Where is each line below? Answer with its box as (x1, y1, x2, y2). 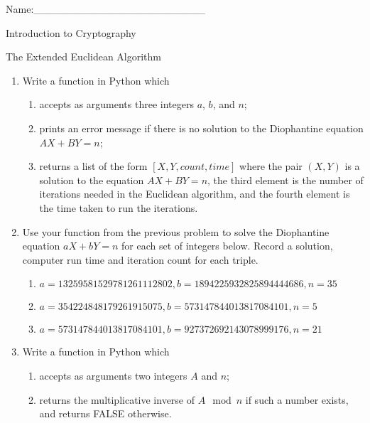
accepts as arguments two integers (39, 368, 187, 382)
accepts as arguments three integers (39, 97, 194, 112)
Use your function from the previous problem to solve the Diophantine (22, 224, 330, 239)
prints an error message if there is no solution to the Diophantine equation (39, 120, 364, 135)
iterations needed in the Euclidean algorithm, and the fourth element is (39, 186, 350, 201)
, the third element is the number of (207, 172, 364, 187)
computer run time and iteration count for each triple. (22, 252, 259, 267)
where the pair (239, 159, 303, 173)
